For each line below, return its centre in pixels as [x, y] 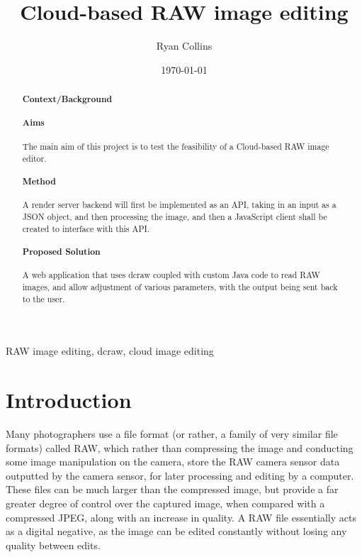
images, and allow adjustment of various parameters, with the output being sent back [180, 287]
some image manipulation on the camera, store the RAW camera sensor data [173, 462]
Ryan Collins [184, 46]
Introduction [69, 400]
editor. [34, 158]
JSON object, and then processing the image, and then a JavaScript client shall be [175, 216]
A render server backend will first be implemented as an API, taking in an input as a [179, 205]
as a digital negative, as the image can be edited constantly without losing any [176, 531]
